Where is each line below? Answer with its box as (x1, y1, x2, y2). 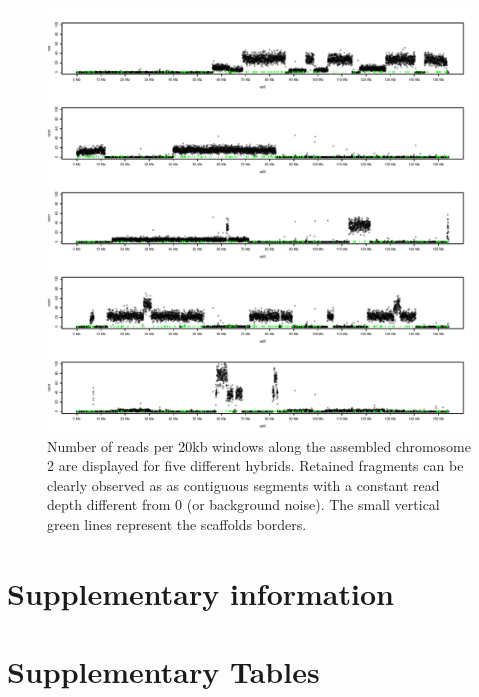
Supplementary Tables (7, 651, 320, 692)
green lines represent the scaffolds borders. (47, 513, 307, 534)
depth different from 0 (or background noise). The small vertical (47, 494, 440, 515)
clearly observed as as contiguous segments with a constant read (47, 474, 440, 495)
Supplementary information (7, 572, 394, 613)
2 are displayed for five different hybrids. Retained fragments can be (47, 455, 464, 476)
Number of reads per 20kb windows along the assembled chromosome (47, 435, 472, 456)
